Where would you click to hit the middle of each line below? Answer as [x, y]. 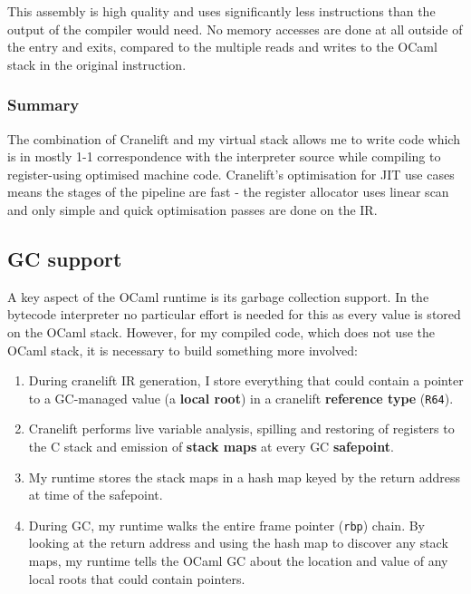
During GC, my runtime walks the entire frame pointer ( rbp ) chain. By [226, 525]
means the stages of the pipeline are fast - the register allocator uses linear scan [228, 192]
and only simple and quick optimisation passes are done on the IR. [192, 209]
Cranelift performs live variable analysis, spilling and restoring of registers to [241, 428]
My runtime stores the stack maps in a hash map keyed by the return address [245, 477]
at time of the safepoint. [96, 495]
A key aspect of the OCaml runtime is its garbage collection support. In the [218, 296]
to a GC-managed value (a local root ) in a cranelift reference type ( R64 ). [241, 398]
